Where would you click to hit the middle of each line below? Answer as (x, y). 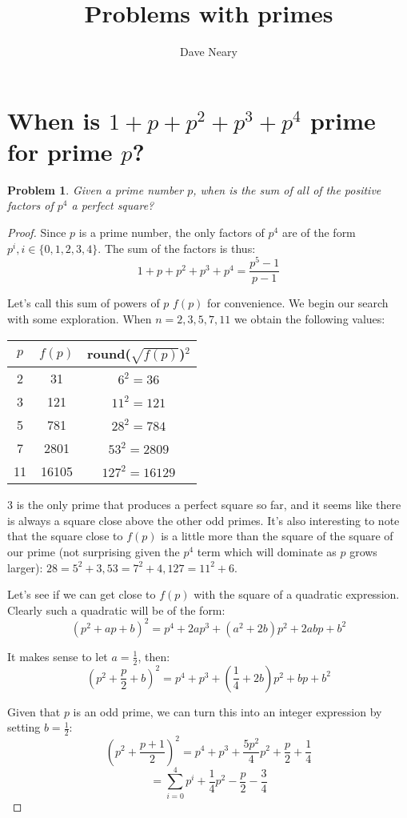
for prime (60, 151)
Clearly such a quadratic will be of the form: (116, 609)
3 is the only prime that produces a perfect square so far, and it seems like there (204, 505)
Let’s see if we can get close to (82, 594)
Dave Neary (209, 52)
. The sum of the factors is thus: (177, 248)
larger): (25, 567)
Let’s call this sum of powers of (84, 303)
